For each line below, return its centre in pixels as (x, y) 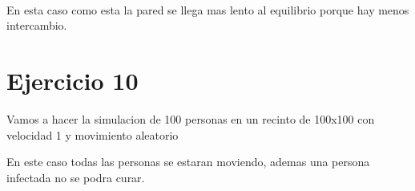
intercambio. (37, 25)
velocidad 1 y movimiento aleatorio (93, 134)
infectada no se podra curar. (76, 177)
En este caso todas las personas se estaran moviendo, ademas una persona (188, 162)
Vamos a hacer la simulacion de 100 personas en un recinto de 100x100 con (191, 118)
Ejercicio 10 (73, 80)
